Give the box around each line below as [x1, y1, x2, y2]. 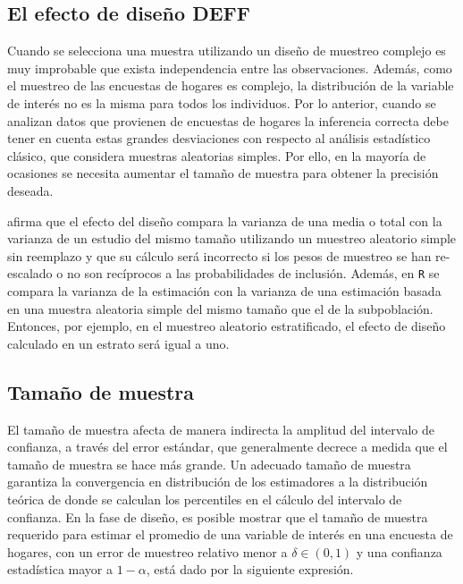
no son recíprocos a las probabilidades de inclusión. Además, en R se [66, 264, 440, 283]
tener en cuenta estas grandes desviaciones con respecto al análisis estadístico [7, 129, 431, 148]
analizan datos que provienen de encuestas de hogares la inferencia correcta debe [7, 111, 449, 130]
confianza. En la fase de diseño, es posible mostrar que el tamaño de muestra [7, 507, 428, 526]
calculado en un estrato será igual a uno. [7, 334, 230, 352]
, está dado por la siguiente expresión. [146, 560, 354, 579]
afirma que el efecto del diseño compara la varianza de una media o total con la [7, 211, 442, 230]
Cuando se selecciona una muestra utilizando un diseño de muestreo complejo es [7, 41, 446, 60]
